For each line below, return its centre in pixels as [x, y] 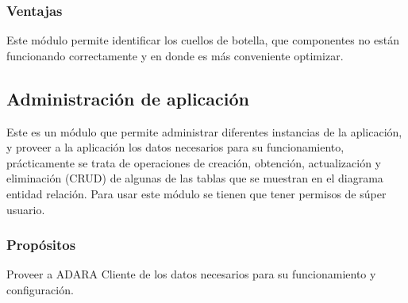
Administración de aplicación [128, 98]
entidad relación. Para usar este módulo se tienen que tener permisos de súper [196, 193]
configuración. [40, 289]
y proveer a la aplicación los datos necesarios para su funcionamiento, [175, 147]
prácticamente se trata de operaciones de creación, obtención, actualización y [194, 162]
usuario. [26, 209]
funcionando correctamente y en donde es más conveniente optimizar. [175, 55]
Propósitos [41, 245]
